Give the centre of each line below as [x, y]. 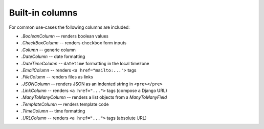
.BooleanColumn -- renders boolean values [65, 36]
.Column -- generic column [48, 50]
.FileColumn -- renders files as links [57, 77]
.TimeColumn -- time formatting [53, 111]
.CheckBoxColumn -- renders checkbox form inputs [74, 43]
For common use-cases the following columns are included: [69, 27]
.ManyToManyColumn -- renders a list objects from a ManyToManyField [94, 97]
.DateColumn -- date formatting [53, 56]
